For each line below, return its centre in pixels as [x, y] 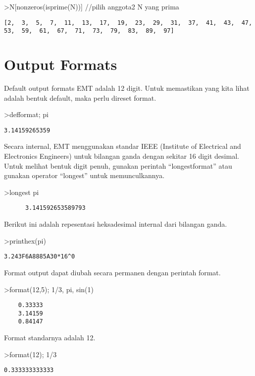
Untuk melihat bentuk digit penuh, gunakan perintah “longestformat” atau [118, 165]
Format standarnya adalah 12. [50, 338]
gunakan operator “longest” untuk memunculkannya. [84, 175]
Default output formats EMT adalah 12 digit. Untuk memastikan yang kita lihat [127, 88]
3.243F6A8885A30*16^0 [40, 257]
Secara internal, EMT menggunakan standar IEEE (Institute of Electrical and [123, 146]
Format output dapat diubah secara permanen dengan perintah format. [112, 272]
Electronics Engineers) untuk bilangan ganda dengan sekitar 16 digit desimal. [122, 156]
